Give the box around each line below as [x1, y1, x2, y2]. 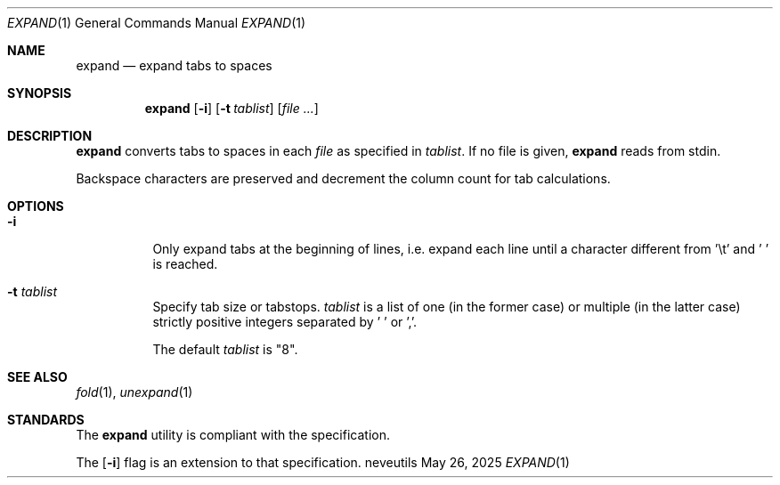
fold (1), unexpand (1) [76, 384, 193, 400]
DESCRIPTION [7, 128, 93, 143]
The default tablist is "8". [152, 342, 298, 357]
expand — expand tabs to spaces [76, 58, 272, 73]
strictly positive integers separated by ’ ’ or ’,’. [152, 314, 418, 329]
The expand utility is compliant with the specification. [76, 427, 390, 442]
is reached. [152, 256, 218, 271]
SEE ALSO [7, 369, 68, 384]
